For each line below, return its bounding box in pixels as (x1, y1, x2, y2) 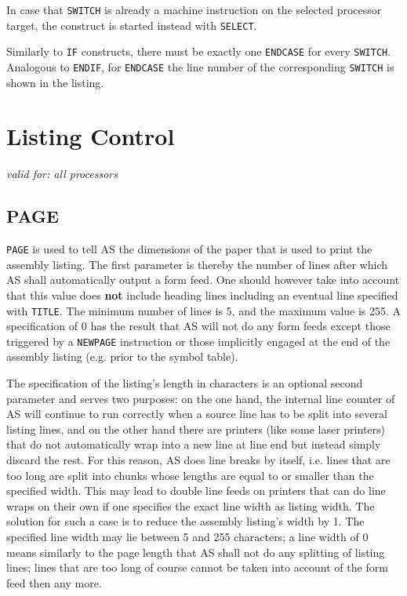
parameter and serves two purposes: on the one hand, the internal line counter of (6, 390, 395, 406)
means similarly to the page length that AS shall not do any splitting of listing (6, 543, 385, 560)
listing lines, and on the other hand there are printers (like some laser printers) (6, 420, 385, 437)
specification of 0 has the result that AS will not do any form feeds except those (6, 318, 391, 334)
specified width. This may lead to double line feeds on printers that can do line (6, 482, 386, 499)
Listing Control (6, 120, 175, 152)
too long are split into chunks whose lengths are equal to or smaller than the (6, 467, 374, 483)
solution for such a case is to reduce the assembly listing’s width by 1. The (6, 513, 365, 529)
